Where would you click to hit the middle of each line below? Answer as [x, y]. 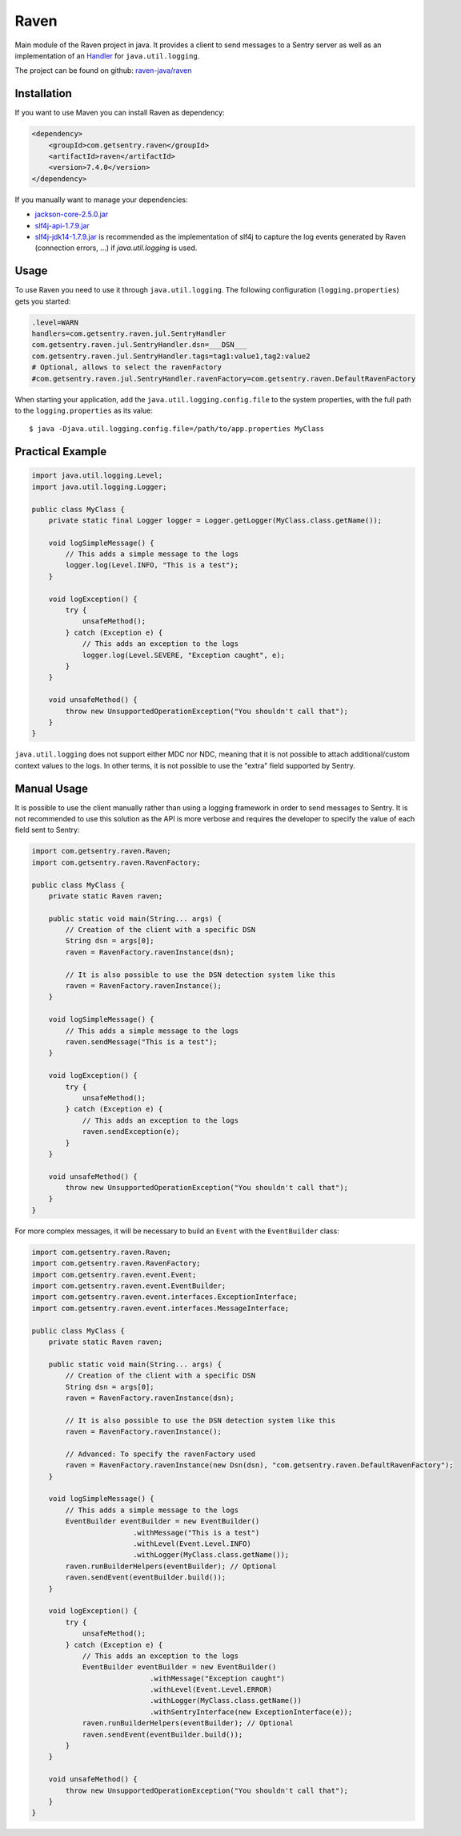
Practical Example [61, 452]
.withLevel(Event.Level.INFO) [192, 1543]
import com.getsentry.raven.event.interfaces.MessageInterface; [160, 1308]
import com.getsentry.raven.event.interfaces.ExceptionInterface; [164, 1297]
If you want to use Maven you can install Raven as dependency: [120, 113]
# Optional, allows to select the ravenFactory [126, 367]
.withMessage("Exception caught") [217, 1678]
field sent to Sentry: [47, 830]
